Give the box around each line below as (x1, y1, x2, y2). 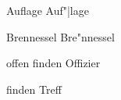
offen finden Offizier (6, 55, 101, 71)
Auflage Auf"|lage (6, 2, 89, 18)
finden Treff (6, 80, 62, 97)
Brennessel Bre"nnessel (6, 28, 115, 45)
